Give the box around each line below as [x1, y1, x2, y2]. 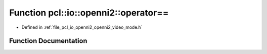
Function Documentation [9, 37, 88, 45]
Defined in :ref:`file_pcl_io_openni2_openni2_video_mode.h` [21, 24, 143, 30]
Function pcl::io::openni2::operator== [9, 7, 169, 18]
